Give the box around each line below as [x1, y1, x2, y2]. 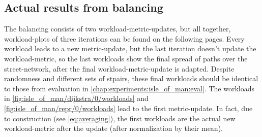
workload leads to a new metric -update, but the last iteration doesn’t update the [4, 43, 256, 54]
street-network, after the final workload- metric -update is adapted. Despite [4, 63, 235, 74]
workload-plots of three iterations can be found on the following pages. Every [4, 33, 245, 44]
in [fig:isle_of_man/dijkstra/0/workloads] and [4, 93, 149, 104]
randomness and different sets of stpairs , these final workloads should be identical [4, 73, 258, 84]
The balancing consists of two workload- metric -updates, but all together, [4, 23, 231, 34]
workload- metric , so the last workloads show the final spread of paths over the [4, 53, 248, 63]
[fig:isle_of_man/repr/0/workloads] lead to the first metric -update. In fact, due [4, 102, 253, 113]
